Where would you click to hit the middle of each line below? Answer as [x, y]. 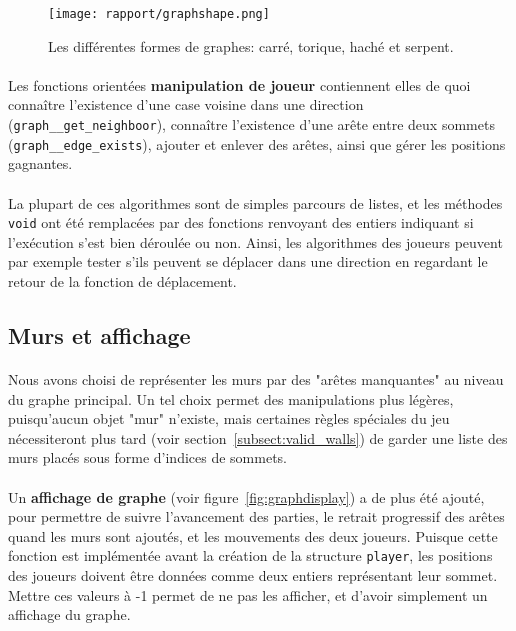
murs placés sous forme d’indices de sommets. [148, 457]
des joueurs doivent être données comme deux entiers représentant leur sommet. [253, 574]
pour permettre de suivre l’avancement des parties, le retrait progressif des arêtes [256, 516]
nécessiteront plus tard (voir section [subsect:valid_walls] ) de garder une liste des [258, 437]
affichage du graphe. [69, 614]
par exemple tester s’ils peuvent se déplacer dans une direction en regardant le [248, 261]
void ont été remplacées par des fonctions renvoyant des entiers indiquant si [241, 222]
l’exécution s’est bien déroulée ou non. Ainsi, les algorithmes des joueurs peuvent [255, 241]
